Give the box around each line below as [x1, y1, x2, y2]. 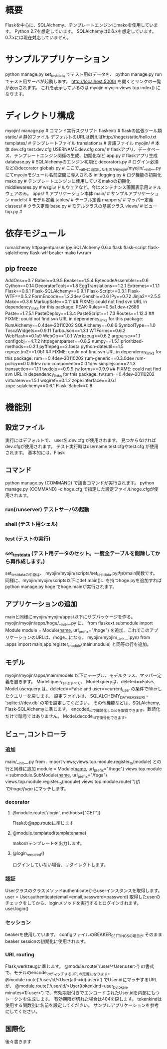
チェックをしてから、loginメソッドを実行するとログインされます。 [5, 900, 142, 906]
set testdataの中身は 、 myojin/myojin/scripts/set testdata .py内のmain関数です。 [5, 570, 158, 578]
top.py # [5, 209, 22, 215]
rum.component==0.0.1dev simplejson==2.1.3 [42, 360, 136, 366]
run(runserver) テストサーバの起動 [5, 506, 90, 513]
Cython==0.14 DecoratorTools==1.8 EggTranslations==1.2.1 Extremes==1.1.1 [5, 283, 160, 289]
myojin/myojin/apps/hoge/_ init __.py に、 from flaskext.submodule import [5, 620, 153, 627]
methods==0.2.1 [5, 343, 38, 349]
